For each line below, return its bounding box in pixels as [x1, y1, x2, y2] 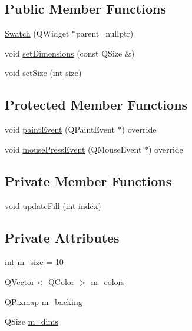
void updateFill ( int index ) [5, 199, 101, 211]
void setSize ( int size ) [5, 67, 82, 79]
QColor [48, 275, 75, 287]
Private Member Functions [5, 171, 172, 190]
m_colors [91, 275, 125, 287]
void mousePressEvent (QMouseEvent [5, 143, 142, 155]
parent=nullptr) [75, 27, 134, 39]
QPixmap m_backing [5, 295, 82, 307]
